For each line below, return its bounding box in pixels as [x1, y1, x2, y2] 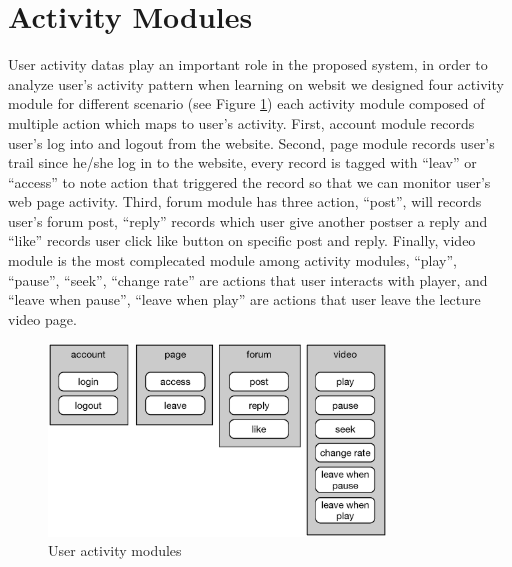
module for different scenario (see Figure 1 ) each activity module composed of [8, 93, 485, 114]
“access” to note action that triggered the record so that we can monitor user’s [8, 171, 491, 192]
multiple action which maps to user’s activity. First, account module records [8, 112, 475, 133]
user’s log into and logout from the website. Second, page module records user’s [8, 132, 495, 153]
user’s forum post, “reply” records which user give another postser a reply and [8, 210, 488, 231]
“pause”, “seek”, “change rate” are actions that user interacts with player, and [8, 269, 488, 290]
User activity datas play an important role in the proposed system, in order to [8, 54, 488, 75]
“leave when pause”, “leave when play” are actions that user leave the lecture [8, 289, 481, 310]
